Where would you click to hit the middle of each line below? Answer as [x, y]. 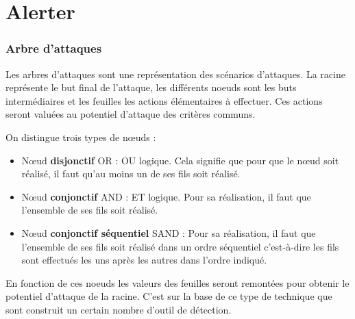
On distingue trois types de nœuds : [81, 137]
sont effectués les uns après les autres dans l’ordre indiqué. [144, 260]
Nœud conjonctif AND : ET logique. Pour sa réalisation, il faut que [166, 196]
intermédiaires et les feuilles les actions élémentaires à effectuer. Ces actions [164, 100]
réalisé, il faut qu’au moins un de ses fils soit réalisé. [131, 174]
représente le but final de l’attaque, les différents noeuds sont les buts [151, 87]
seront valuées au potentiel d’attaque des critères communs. [131, 114]
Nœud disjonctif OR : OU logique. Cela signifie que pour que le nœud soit [180, 160]
